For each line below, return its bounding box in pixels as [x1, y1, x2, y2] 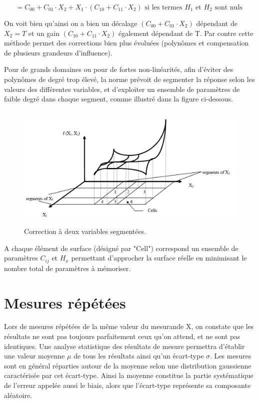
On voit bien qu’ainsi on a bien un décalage [4, 18, 137, 28]
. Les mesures [210, 350, 251, 361]
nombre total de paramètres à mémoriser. [4, 262, 131, 273]
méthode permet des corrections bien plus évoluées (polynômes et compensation [4, 37, 249, 48]
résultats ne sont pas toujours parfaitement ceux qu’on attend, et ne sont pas [4, 331, 240, 341]
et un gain [28, 27, 60, 38]
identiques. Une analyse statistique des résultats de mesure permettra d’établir [4, 340, 245, 351]
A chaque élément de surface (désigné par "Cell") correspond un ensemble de [4, 242, 238, 253]
